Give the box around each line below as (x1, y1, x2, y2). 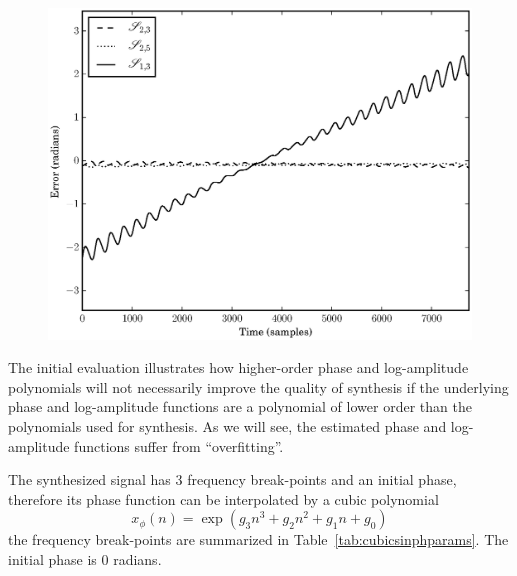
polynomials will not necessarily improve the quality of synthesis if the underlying (8, 376, 509, 397)
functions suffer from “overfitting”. (74, 435, 284, 456)
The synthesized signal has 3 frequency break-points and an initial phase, (8, 469, 457, 490)
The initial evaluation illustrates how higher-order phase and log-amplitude (8, 357, 469, 378)
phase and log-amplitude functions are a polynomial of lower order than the (8, 396, 472, 417)
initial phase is (8, 549, 97, 569)
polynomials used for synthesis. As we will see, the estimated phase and (8, 416, 447, 437)
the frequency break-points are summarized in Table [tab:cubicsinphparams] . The (8, 529, 509, 550)
